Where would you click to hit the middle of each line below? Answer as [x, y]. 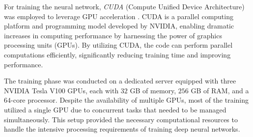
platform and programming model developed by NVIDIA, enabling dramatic [119, 26]
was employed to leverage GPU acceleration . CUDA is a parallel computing [119, 16]
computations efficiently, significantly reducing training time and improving [117, 54]
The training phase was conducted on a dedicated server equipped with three [120, 81]
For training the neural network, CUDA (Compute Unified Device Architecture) [124, 6]
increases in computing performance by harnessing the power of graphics [113, 35]
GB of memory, [153, 90]
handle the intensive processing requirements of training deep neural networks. [122, 129]
